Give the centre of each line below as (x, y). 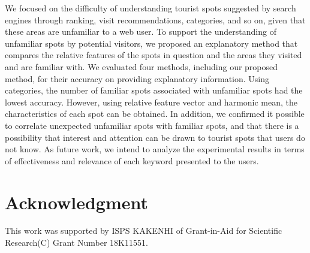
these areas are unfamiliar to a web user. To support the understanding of (141, 31)
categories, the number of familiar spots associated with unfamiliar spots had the (154, 90)
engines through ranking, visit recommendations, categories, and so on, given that (155, 19)
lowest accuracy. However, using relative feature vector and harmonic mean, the (151, 102)
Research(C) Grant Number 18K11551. (76, 243)
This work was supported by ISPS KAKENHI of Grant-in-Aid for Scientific (144, 231)
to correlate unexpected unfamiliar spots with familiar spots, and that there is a (152, 125)
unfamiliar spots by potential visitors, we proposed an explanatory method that (151, 43)
